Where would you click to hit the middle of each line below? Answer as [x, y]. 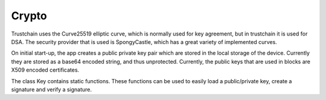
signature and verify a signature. [52, 89]
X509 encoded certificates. [45, 70]
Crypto [29, 16]
